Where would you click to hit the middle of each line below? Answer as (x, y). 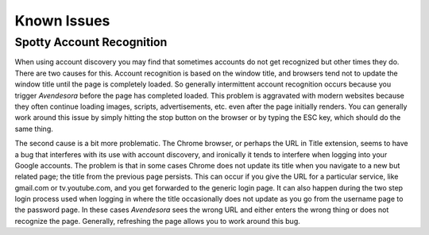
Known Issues (62, 21)
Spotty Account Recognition (91, 42)
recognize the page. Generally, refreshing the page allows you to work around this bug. (158, 221)
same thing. (34, 129)
